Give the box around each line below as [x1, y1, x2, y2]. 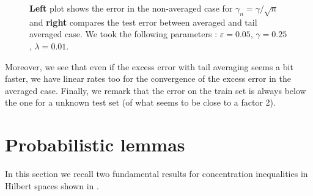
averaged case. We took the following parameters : [29, 27, 218, 40]
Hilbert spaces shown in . [5, 179, 99, 192]
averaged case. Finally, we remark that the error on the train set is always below [5, 84, 306, 96]
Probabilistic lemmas [5, 132, 185, 157]
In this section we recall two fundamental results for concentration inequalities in [5, 167, 308, 180]
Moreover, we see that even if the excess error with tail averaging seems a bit [5, 60, 293, 73]
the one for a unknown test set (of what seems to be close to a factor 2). [5, 96, 276, 109]
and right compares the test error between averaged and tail [29, 15, 257, 28]
